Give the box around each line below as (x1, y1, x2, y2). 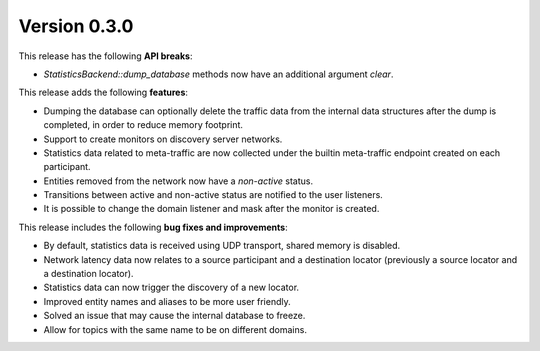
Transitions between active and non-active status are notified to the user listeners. (43, 189, 384, 201)
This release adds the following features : (18, 86, 189, 99)
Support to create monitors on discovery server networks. (43, 133, 283, 145)
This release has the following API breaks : (18, 50, 194, 62)
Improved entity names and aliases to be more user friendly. (43, 295, 292, 307)
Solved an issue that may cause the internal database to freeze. (43, 310, 306, 322)
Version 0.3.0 (18, 15, 134, 37)
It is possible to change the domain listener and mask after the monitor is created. (43, 203, 380, 215)
